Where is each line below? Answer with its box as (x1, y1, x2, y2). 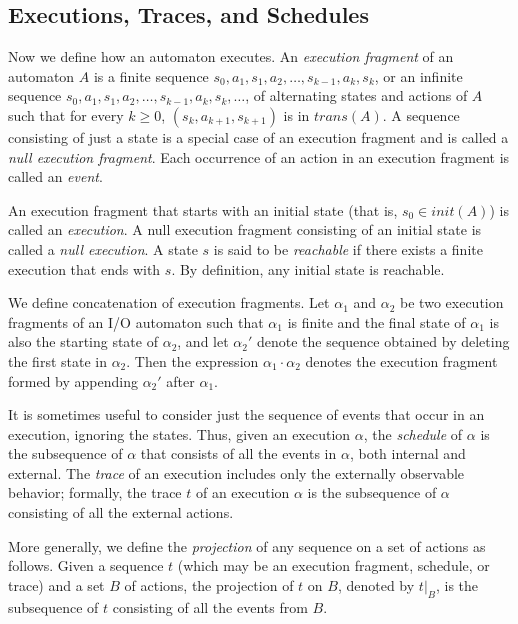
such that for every (8, 104, 124, 125)
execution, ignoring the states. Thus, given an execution (8, 423, 351, 444)
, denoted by (337, 574, 415, 595)
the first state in (8, 350, 107, 371)
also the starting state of (8, 331, 158, 352)
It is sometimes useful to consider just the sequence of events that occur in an (8, 404, 485, 425)
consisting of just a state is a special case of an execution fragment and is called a (8, 126, 509, 147)
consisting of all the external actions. (8, 502, 234, 523)
